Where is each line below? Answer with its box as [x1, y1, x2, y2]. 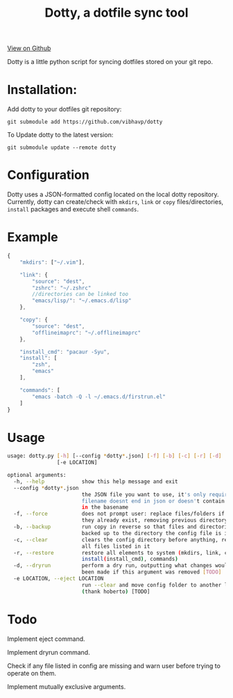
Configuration [7, 167, 90, 183]
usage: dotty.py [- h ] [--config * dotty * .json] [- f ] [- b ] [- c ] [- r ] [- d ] [7, 452, 222, 460]
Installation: [7, 82, 78, 98]
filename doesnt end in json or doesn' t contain [81, 498, 225, 505]
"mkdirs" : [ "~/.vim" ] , [19, 259, 85, 266]
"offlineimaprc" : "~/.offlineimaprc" [32, 329, 141, 336]
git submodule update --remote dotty [7, 144, 116, 151]
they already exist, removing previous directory [81, 517, 228, 524]
